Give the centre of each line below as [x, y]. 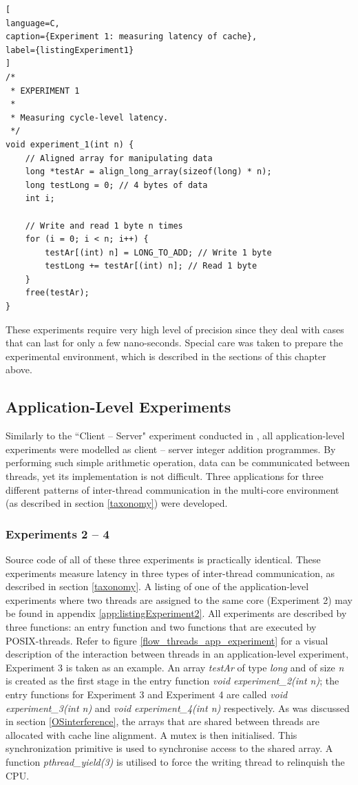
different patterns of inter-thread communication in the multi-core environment [172, 489]
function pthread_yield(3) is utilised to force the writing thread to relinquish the [175, 761]
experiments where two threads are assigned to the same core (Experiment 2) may [179, 599]
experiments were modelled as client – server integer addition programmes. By [171, 449]
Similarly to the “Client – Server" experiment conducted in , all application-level [175, 436]
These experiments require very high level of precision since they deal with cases [175, 329]
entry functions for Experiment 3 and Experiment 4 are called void [147, 694]
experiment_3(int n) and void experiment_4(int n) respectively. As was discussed [178, 708]
